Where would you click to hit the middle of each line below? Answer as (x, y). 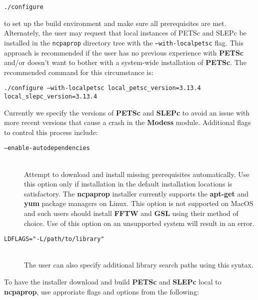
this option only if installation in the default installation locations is (128, 184)
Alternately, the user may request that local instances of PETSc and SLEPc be (125, 33)
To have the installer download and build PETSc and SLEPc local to (113, 282)
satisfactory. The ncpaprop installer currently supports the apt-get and (136, 193)
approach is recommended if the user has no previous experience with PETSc (124, 52)
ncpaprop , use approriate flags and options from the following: (101, 291)
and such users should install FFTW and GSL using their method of (131, 213)
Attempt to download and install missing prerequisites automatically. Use (137, 174)
